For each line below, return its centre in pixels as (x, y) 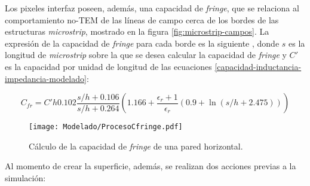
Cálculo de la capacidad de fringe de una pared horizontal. (136, 146)
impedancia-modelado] (46, 78)
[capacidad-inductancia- (258, 66)
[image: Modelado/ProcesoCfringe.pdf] (106, 127)
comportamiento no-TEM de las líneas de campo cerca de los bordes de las (142, 19)
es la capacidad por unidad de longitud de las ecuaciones (108, 66)
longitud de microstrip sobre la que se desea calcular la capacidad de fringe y (146, 55)
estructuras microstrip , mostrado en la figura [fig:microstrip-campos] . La (137, 31)
